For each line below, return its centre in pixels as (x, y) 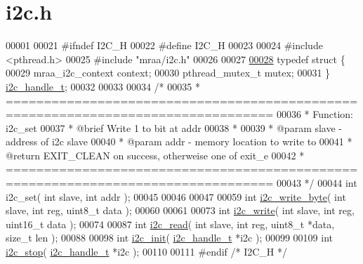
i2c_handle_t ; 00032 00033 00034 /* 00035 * (103, 86)
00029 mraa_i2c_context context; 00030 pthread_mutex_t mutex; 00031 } (168, 73)
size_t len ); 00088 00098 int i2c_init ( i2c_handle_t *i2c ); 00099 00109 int (169, 238)
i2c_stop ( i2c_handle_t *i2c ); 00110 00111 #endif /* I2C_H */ (147, 252)
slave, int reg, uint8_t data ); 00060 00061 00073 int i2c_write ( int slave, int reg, (180, 210)
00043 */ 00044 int (317, 183)
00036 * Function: (315, 114)
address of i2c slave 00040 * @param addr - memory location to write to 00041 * (179, 141)
